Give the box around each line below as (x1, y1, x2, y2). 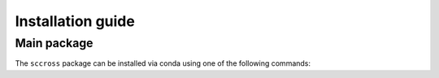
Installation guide (15, 12, 136, 30)
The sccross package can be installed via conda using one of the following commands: (15, 58, 311, 68)
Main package (15, 36, 93, 50)
